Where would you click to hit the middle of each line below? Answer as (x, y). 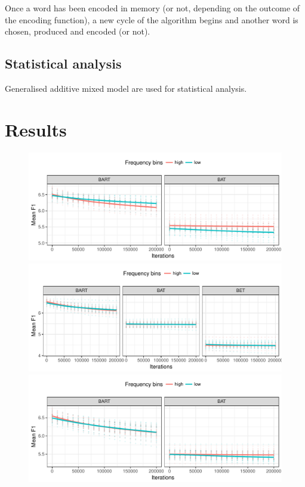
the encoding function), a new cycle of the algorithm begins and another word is (152, 19)
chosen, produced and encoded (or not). (78, 31)
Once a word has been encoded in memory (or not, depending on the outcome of (152, 8)
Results (36, 129)
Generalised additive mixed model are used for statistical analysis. (126, 88)
